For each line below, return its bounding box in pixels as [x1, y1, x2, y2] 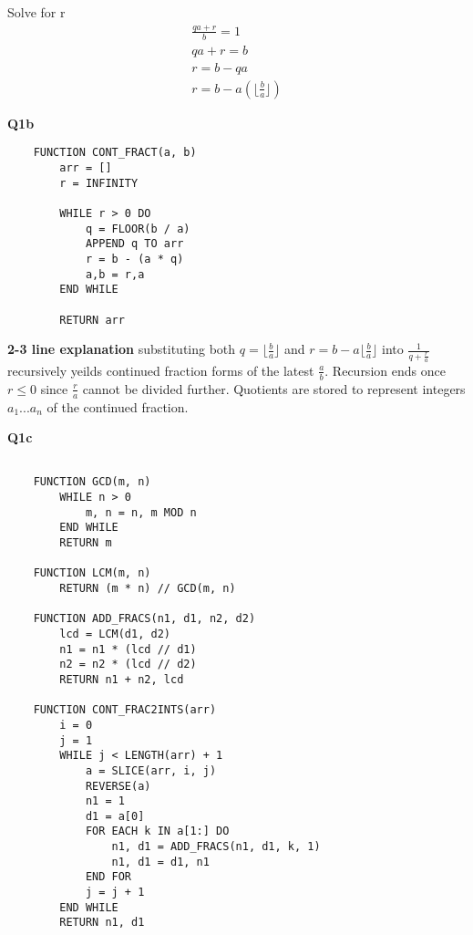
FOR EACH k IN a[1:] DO [85, 825, 230, 838]
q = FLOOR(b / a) [85, 222, 190, 235]
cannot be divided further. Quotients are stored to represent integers [82, 379, 466, 398]
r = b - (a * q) [85, 253, 184, 266]
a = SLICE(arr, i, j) [85, 764, 217, 777]
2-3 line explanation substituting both [7, 339, 236, 358]
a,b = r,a [85, 267, 145, 281]
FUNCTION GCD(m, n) [33, 475, 151, 489]
